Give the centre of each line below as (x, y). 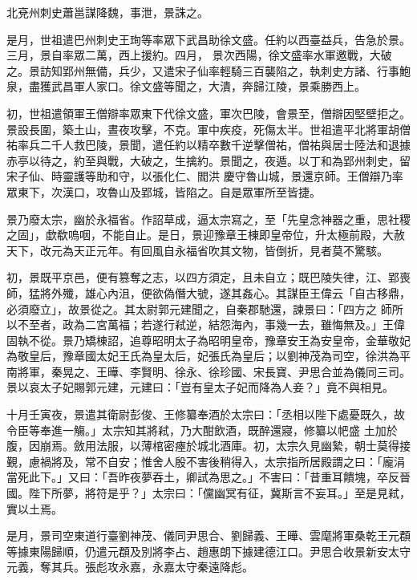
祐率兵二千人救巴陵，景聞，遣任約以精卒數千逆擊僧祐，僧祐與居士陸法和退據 (208, 145)
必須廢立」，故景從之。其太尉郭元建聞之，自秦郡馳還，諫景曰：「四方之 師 (199, 308)
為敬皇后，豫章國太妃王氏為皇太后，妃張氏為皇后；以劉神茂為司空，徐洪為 (203, 356)
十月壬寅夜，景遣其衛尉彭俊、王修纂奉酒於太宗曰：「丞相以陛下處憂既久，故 (206, 414)
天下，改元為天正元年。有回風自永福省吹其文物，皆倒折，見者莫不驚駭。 (197, 250)
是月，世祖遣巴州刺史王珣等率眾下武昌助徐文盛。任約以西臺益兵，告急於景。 (208, 39)
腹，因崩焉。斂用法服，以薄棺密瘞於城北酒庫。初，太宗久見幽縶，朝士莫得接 (208, 446)
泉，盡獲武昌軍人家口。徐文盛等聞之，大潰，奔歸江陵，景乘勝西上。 (186, 86)
